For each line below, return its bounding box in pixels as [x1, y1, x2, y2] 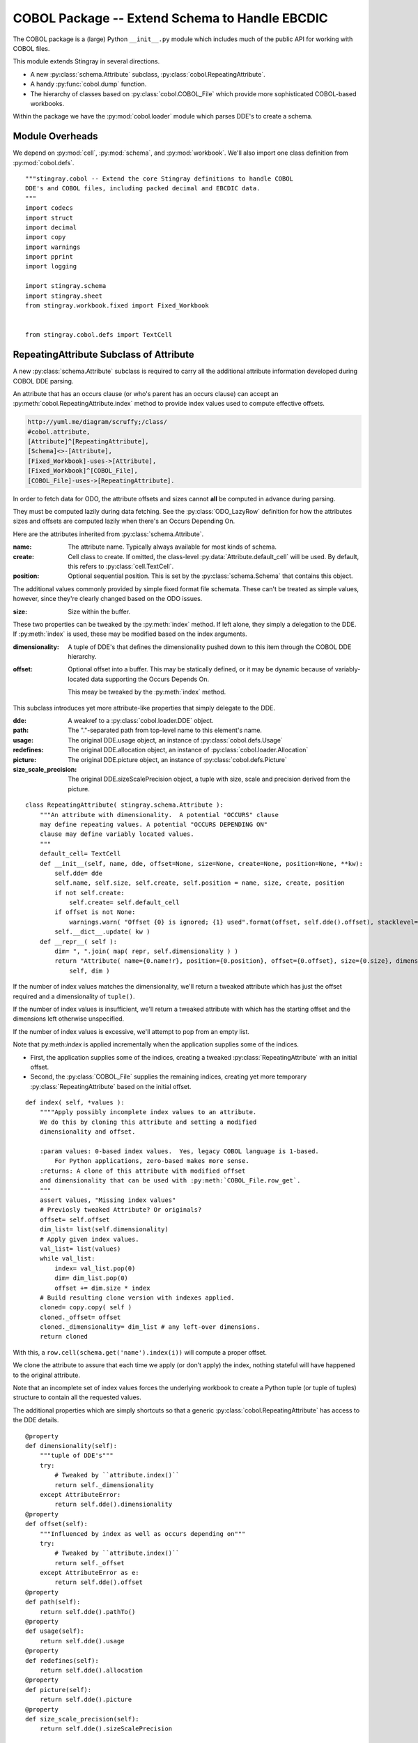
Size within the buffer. [68, 607, 131, 616]
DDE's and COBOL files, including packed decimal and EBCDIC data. [25, 185, 261, 192]
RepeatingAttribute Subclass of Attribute [13, 349, 194, 360]
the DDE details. [13, 1416, 59, 1424]
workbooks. [30, 99, 65, 107]
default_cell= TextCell [39, 850, 121, 858]
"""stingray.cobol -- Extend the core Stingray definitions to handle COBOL [25, 174, 294, 183]
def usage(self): [25, 1627, 84, 1635]
